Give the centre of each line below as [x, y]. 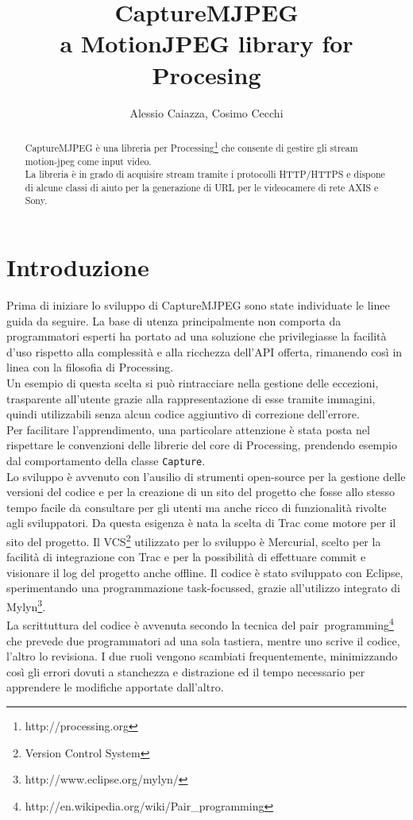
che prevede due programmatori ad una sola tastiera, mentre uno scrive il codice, [203, 640]
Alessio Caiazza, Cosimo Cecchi [206, 112]
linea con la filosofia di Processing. [90, 367]
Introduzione [78, 267]
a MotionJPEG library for [206, 43]
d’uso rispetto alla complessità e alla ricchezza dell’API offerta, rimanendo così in [205, 351]
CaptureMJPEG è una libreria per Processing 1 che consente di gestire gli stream [191, 146]
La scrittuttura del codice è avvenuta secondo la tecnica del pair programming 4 [200, 624]
